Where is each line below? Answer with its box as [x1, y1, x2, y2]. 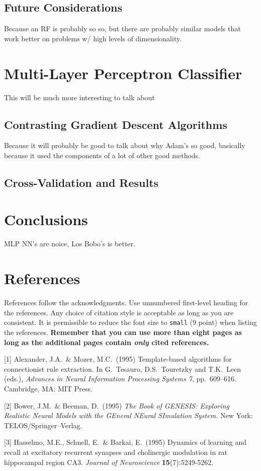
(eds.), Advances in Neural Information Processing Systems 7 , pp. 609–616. [4, 373, 236, 384]
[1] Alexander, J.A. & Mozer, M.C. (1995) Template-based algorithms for [4, 354, 232, 364]
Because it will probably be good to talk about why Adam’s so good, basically [4, 140, 245, 151]
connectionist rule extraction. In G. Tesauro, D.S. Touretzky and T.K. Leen [4, 363, 241, 374]
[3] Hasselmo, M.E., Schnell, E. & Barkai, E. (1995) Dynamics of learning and [4, 437, 246, 447]
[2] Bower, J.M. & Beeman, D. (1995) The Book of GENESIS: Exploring [4, 400, 229, 411]
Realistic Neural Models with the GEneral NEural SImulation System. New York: [4, 410, 253, 421]
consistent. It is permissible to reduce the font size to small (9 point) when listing [4, 317, 257, 327]
